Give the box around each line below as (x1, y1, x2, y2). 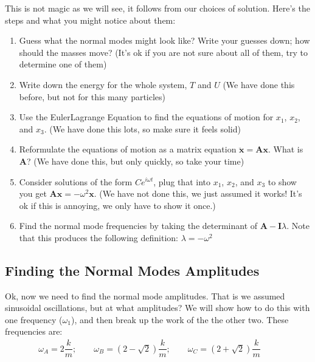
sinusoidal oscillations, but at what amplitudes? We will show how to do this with (5, 301, 310, 314)
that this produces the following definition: (19, 231, 178, 244)
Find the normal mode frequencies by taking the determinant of (19, 219, 258, 232)
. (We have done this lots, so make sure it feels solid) (44, 122, 241, 135)
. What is (268, 143, 303, 155)
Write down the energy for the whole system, (19, 78, 187, 90)
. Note (286, 219, 310, 232)
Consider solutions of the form (19, 175, 133, 188)
